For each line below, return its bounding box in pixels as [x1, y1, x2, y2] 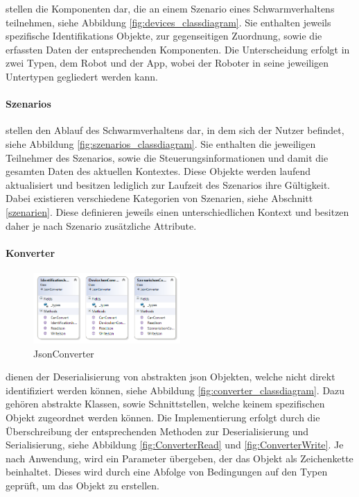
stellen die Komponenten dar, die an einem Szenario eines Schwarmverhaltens [6, 1, 335, 15]
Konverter [6, 245, 55, 260]
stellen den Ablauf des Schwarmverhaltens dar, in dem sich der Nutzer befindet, [6, 123, 344, 137]
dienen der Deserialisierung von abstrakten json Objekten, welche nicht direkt [6, 369, 335, 384]
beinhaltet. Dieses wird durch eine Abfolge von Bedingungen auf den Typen [6, 464, 328, 479]
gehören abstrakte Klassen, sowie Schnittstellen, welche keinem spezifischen [6, 396, 325, 411]
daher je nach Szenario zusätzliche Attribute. [6, 218, 197, 233]
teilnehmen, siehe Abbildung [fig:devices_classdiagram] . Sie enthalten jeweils [6, 15, 331, 29]
